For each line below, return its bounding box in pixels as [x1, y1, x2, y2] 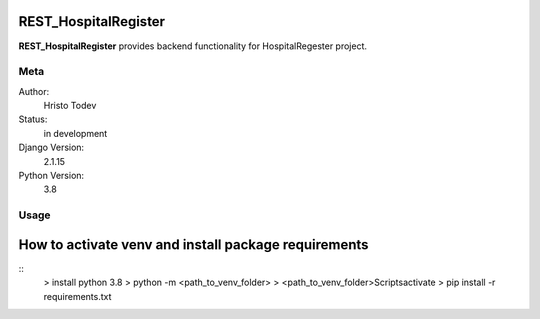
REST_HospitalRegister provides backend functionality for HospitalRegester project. [18, 40, 368, 52]
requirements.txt [43, 290, 112, 302]
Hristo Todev [43, 100, 97, 112]
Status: [18, 113, 48, 125]
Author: [18, 85, 50, 97]
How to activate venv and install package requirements [18, 236, 369, 253]
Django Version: [18, 141, 85, 154]
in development [43, 127, 108, 139]
